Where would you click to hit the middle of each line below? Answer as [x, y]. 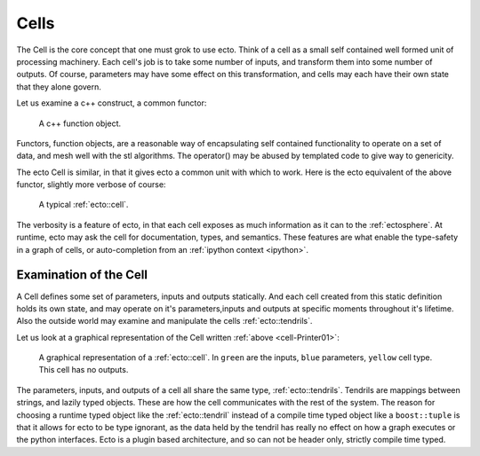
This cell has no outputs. [84, 370]
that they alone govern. [59, 86]
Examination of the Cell [82, 275]
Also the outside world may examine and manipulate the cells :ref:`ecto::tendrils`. [164, 321]
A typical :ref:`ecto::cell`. [84, 205]
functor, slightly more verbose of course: [91, 185]
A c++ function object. [80, 123]
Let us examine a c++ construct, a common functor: [112, 103]
